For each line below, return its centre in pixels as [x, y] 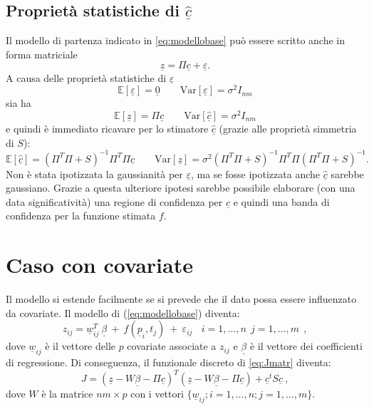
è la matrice [67, 394]
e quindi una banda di [281, 201]
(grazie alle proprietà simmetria [288, 128]
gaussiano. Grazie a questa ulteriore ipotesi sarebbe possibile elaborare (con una [181, 188]
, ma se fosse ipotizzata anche [255, 174]
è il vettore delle [80, 346]
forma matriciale [42, 54]
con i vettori [157, 394]
